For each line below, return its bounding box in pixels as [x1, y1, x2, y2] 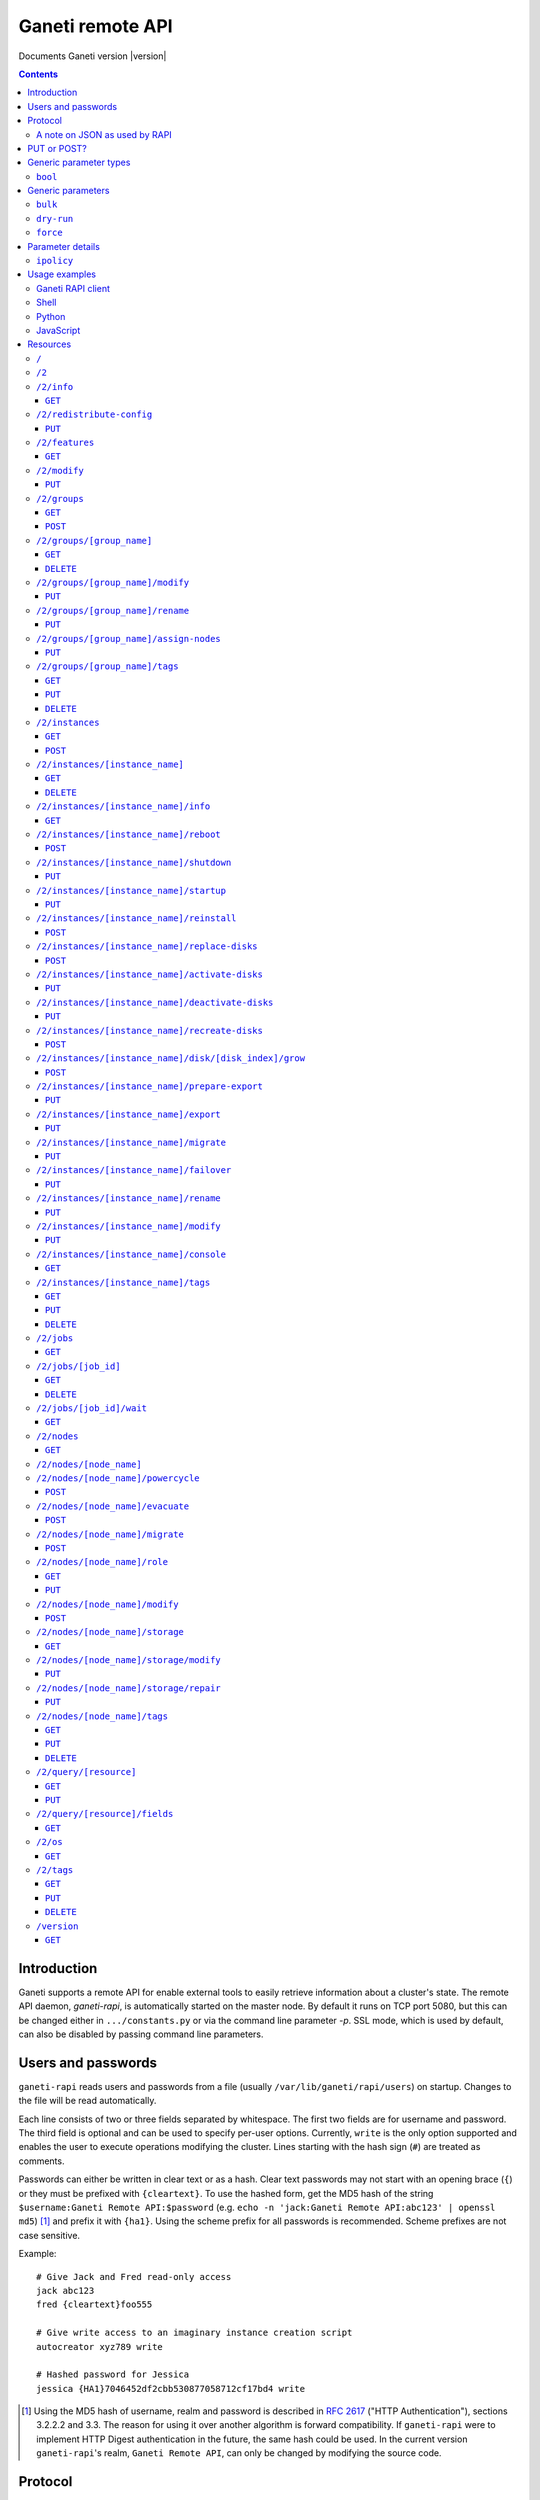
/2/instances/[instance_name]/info [36, 801, 211, 812]
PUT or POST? [27, 142, 87, 154]
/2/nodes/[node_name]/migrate [36, 1528, 185, 1540]
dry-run [36, 213, 74, 224]
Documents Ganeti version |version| [18, 50, 167, 62]
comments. [18, 2155, 65, 2167]
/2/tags [36, 1864, 74, 1875]
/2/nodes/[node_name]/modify [36, 1598, 179, 1610]
